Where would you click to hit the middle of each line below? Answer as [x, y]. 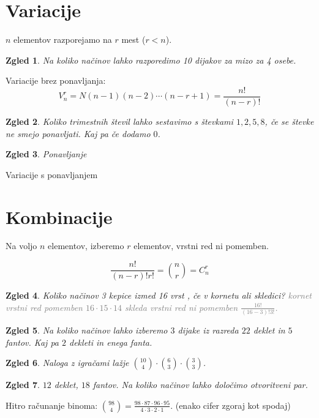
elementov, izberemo [86, 246]
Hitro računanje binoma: [52, 405]
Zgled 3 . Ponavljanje [46, 154]
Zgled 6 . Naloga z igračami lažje [67, 363]
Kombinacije [59, 216]
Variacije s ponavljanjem [52, 174]
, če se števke [289, 121]
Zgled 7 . [23, 385]
